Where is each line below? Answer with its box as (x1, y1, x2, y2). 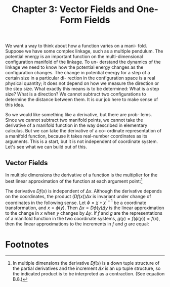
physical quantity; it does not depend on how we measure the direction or (5, 80, 159, 86)
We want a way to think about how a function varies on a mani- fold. (5, 43, 148, 49)
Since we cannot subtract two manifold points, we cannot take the (5, 117, 143, 123)
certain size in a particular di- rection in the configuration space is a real (5, 75, 155, 81)
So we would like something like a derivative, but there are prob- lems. (5, 112, 152, 118)
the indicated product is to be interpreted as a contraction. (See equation (12, 271, 165, 277)
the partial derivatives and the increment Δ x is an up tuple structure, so (12, 265, 161, 271)
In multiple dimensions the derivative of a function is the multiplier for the (5, 172, 158, 178)
